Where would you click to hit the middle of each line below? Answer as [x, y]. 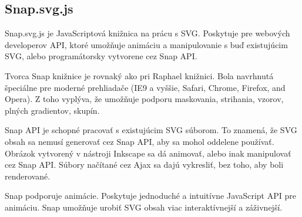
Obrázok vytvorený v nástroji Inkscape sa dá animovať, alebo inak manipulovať [148, 153]
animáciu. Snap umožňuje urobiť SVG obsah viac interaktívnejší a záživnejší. [144, 207]
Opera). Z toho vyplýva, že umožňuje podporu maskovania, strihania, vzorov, [144, 99]
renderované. [28, 176]
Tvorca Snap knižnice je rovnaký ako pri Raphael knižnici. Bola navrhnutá [139, 75]
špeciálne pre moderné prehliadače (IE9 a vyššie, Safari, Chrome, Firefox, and [145, 87]
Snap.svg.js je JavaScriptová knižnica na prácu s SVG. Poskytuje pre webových [147, 33]
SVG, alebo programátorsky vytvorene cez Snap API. [101, 56]
